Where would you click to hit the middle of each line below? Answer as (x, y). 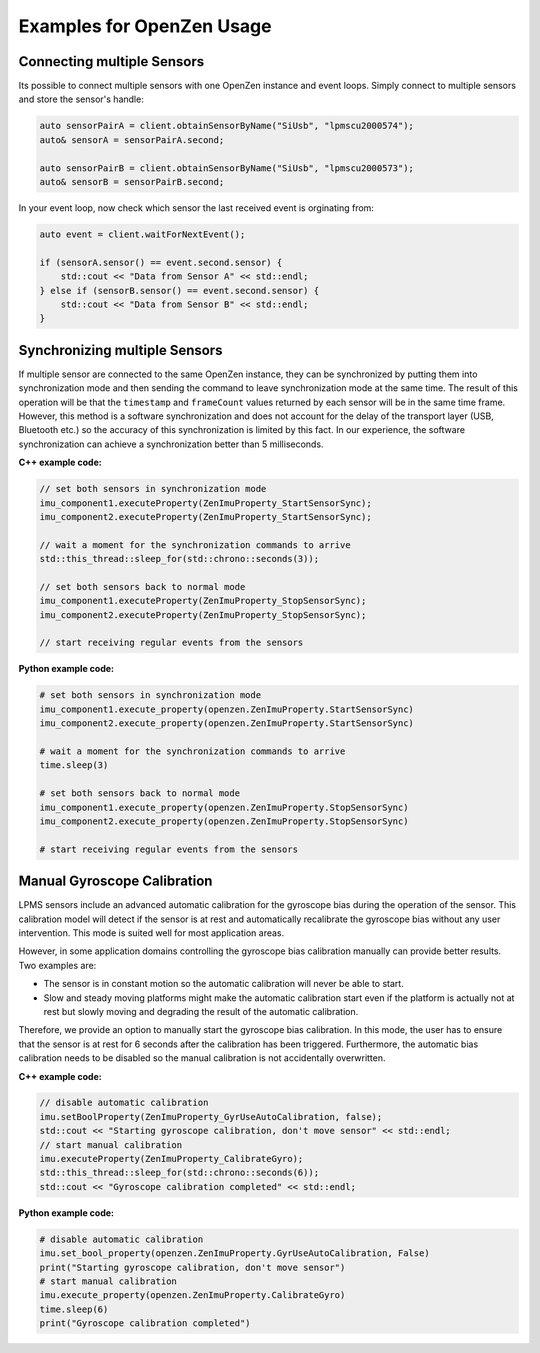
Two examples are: (57, 965)
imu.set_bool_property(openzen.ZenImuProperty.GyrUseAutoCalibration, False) (234, 1253)
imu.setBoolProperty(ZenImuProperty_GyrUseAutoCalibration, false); (211, 1116)
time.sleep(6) (74, 1309)
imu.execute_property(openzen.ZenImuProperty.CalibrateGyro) (192, 1295)
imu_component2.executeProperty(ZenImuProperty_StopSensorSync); (203, 614)
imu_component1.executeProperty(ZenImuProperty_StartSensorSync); (205, 503)
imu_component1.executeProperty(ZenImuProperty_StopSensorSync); (203, 601)
